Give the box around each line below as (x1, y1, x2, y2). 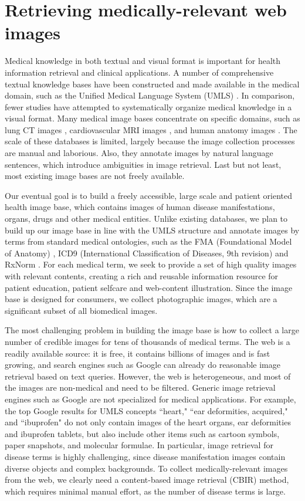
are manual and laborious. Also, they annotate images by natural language (5, 147, 273, 159)
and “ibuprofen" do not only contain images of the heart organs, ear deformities (5, 416, 291, 428)
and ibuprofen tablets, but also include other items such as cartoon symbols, (5, 427, 280, 439)
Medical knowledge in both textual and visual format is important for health (5, 55, 281, 67)
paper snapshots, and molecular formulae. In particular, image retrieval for (5, 439, 273, 451)
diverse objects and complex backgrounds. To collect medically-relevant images (5, 462, 288, 474)
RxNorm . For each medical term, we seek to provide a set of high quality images (5, 258, 297, 270)
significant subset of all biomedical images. (5, 304, 158, 316)
